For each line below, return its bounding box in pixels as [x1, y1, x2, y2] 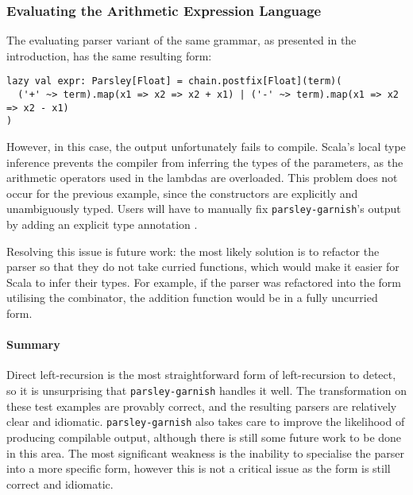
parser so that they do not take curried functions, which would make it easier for [6, 258, 399, 275]
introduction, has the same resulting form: [6, 47, 212, 64]
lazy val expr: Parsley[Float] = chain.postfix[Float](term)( [6, 75, 342, 87]
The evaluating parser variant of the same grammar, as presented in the [6, 32, 357, 48]
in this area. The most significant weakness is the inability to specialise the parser [6, 444, 404, 461]
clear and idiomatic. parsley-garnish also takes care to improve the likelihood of [6, 413, 405, 430]
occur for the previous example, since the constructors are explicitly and [6, 184, 358, 201]
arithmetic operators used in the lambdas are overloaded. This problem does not [6, 169, 398, 186]
